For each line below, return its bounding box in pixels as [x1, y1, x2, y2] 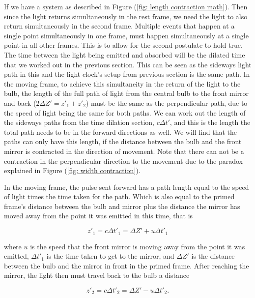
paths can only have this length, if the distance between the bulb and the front [4, 136, 242, 147]
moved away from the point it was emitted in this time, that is [4, 210, 193, 221]
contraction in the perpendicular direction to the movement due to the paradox [4, 155, 243, 166]
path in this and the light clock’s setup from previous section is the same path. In [4, 69, 250, 79]
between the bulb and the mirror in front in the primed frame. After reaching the [4, 260, 249, 270]
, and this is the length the [170, 117, 251, 127]
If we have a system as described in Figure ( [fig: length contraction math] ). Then [4, 1, 248, 11]
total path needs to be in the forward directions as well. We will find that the [4, 126, 237, 137]
